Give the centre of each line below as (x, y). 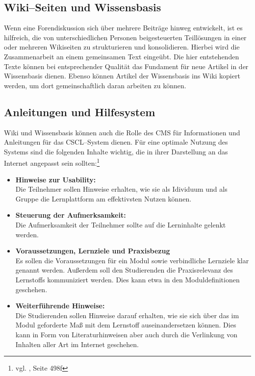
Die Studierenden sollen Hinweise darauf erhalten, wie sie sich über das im (127, 315)
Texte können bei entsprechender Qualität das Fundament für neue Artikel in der (126, 66)
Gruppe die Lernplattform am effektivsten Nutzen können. (103, 198)
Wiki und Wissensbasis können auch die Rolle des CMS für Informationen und (122, 132)
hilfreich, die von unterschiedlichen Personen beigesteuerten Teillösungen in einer (125, 37)
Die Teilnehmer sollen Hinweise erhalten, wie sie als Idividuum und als (121, 189)
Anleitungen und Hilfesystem (80, 112)
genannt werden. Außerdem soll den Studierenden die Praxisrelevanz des (124, 270)
